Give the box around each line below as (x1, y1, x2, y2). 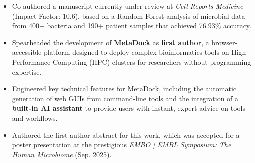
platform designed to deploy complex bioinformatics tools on (43, 47, 229, 57)
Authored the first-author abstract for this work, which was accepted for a (12, 129, 240, 140)
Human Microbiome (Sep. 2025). (12, 149, 112, 159)
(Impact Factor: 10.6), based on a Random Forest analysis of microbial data (12, 10, 245, 21)
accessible (12, 47, 42, 57)
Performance (12, 56, 51, 67)
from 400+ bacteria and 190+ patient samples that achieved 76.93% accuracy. (12, 20, 251, 31)
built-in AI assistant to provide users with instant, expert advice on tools (12, 103, 246, 113)
